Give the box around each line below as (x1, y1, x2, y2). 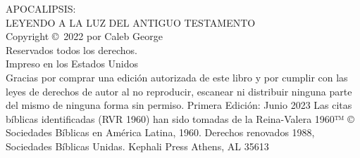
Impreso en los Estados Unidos (6, 56, 139, 71)
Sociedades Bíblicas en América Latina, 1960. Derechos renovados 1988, (6, 125, 315, 140)
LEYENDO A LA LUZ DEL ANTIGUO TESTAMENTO (6, 15, 256, 29)
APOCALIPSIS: (6, 1, 76, 15)
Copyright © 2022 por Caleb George (6, 29, 163, 44)
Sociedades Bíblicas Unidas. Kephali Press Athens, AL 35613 (6, 138, 269, 153)
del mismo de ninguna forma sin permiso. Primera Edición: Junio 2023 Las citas (6, 98, 352, 112)
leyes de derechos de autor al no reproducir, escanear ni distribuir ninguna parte (6, 84, 352, 98)
